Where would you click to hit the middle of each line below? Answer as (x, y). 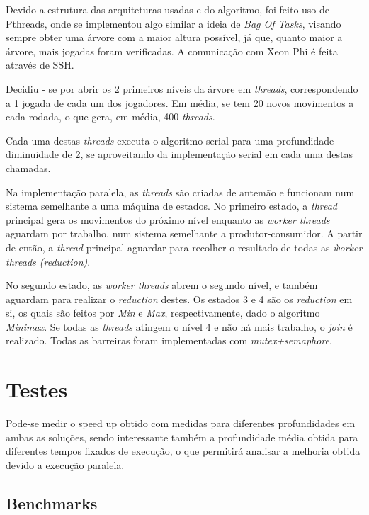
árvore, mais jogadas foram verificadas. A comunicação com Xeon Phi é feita (172, 51)
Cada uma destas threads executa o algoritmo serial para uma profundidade (170, 140)
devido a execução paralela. (65, 464)
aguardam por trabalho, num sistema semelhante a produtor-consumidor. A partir (184, 233)
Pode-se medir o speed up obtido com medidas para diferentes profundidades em (181, 423)
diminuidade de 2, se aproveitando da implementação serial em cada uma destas (179, 154)
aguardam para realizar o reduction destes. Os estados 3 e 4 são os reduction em (179, 299)
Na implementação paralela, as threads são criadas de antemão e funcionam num (180, 192)
